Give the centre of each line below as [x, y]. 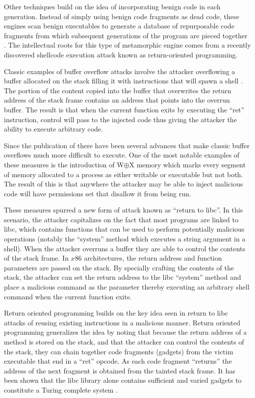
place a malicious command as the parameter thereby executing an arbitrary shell [127, 287]
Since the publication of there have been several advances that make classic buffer [127, 145]
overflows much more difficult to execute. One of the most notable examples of [122, 155]
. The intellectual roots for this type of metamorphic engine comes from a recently [127, 45]
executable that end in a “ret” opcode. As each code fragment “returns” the [118, 361]
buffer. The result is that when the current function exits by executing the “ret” [124, 109]
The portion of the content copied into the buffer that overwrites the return [118, 90]
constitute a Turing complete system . [61, 389]
